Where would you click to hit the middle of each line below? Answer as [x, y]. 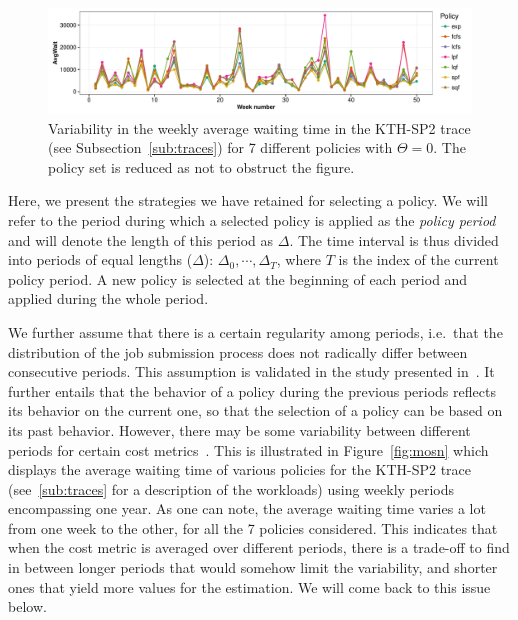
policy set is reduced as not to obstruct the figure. [201, 166]
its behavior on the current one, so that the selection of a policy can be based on [255, 410]
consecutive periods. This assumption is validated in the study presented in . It [251, 371]
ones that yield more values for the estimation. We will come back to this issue [249, 586]
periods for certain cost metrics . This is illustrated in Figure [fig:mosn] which [248, 449]
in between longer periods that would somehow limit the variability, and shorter [253, 567]
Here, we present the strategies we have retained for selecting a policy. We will [248, 200]
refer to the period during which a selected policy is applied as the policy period [252, 219]
